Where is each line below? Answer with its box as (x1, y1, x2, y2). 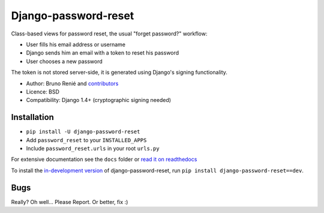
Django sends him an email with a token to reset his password (26, 49, 179, 56)
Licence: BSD (26, 88, 60, 95)
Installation (11, 112, 54, 122)
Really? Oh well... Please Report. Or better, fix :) (11, 198, 128, 205)
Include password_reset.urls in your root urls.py (26, 145, 160, 152)
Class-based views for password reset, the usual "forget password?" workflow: (11, 30, 208, 37)
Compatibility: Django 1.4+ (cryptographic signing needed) (26, 97, 171, 104)
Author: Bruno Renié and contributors (26, 80, 119, 87)
